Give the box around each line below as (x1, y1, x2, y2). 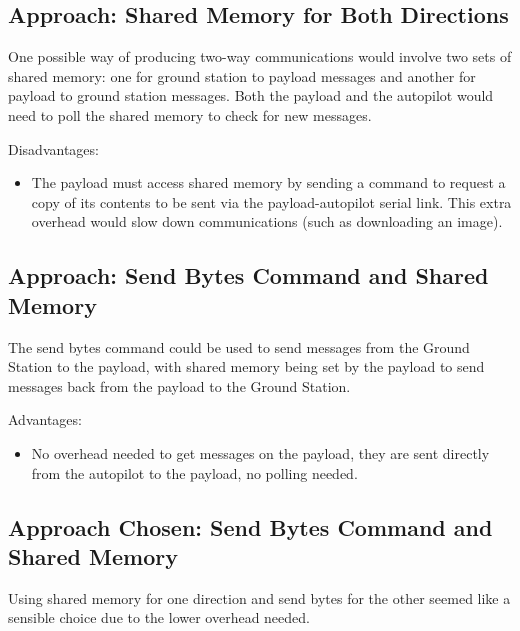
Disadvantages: (8, 138, 99, 159)
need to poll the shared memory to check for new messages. (8, 104, 372, 125)
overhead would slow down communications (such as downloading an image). (31, 211, 503, 232)
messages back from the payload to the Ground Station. (8, 375, 351, 396)
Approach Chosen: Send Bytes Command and (8, 511, 493, 542)
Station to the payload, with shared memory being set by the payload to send (8, 356, 485, 377)
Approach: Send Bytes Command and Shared (8, 260, 489, 291)
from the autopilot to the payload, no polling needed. (31, 462, 358, 483)
